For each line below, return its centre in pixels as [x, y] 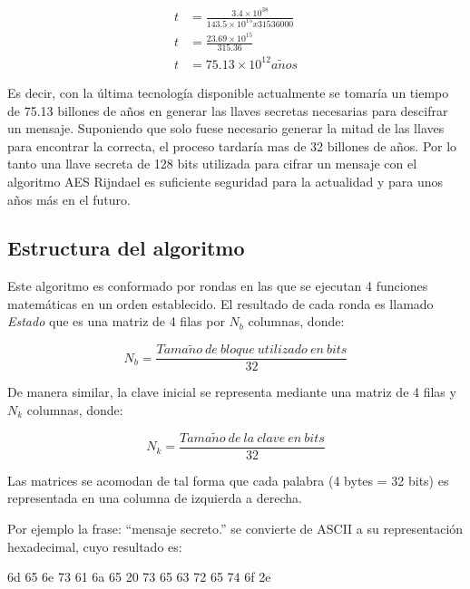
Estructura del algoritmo [126, 248]
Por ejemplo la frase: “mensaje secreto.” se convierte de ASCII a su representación [235, 529]
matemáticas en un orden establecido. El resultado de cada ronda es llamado [220, 303]
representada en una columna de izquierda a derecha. [155, 498]
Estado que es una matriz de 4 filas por [116, 321]
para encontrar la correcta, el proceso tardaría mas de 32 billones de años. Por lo [232, 145]
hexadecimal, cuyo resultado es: [95, 546]
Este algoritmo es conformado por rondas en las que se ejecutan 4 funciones [218, 286]
